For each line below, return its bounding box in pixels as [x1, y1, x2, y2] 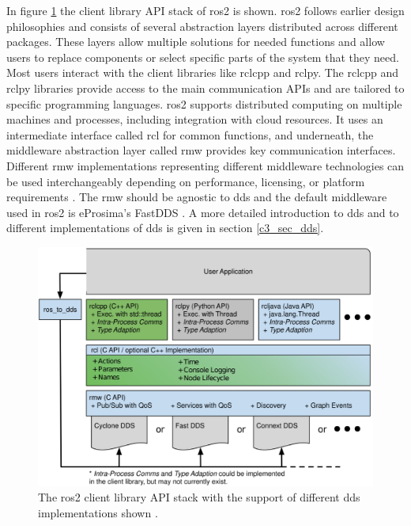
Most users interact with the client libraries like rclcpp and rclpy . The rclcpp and [6, 64, 399, 81]
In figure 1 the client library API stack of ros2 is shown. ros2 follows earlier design [6, 2, 405, 18]
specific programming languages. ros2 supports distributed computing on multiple [6, 95, 402, 112]
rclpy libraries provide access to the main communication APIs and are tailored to [6, 79, 405, 96]
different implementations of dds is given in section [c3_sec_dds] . [6, 219, 324, 236]
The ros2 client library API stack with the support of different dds [38, 489, 360, 505]
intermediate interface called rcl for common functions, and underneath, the [6, 126, 374, 143]
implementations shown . [38, 504, 158, 520]
